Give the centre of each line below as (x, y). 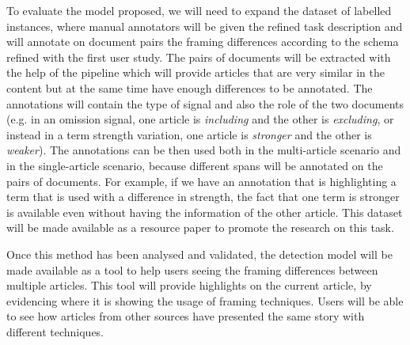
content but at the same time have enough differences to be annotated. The (190, 87)
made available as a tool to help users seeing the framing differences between (192, 269)
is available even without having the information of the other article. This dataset (205, 212)
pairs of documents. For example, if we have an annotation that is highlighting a (201, 181)
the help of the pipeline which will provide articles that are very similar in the (196, 72)
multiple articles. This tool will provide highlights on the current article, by (189, 285)
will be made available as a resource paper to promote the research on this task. (200, 227)
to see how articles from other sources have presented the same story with (186, 316)
